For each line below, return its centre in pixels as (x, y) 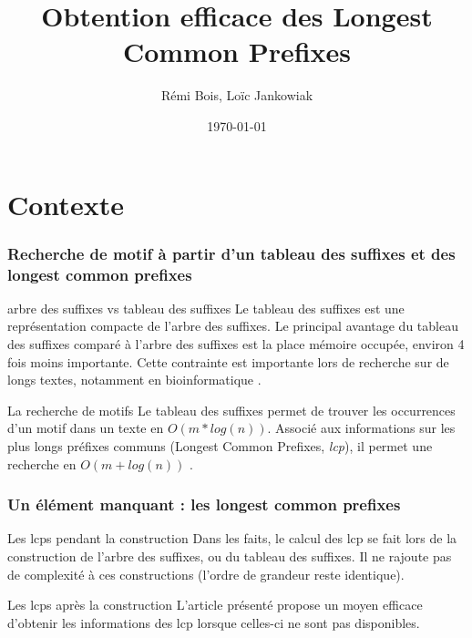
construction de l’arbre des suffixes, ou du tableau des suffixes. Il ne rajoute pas (230, 556)
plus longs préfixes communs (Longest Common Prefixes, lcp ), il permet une (220, 445)
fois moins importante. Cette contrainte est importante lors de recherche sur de (228, 361)
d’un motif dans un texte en (86, 428)
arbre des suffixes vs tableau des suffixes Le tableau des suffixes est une (206, 308)
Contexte (66, 204)
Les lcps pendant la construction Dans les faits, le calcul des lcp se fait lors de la (232, 538)
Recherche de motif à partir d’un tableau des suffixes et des (231, 253)
